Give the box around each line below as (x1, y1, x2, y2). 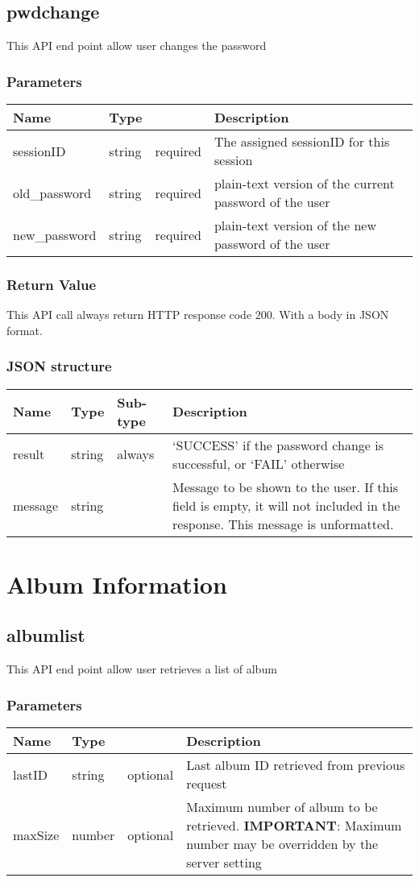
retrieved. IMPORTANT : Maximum (186, 816, 402, 835)
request (186, 774, 227, 793)
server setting (186, 853, 262, 872)
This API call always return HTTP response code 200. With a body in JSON (6, 306, 389, 323)
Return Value (6, 274, 97, 294)
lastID (13, 764, 48, 784)
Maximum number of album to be (186, 797, 378, 817)
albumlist (6, 623, 85, 648)
